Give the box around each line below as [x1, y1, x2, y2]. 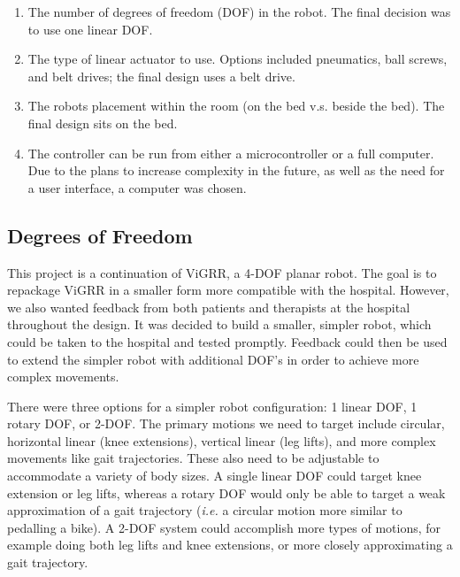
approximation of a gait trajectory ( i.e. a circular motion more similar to [7, 501, 402, 519]
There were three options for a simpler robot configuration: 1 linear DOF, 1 [7, 396, 418, 415]
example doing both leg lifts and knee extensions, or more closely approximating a [7, 535, 453, 554]
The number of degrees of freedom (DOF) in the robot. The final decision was [27, 3, 451, 20]
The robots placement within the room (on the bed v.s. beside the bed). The [27, 96, 445, 115]
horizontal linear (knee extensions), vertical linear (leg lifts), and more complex [7, 431, 436, 450]
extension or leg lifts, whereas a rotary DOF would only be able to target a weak [7, 483, 446, 502]
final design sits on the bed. [27, 113, 178, 132]
